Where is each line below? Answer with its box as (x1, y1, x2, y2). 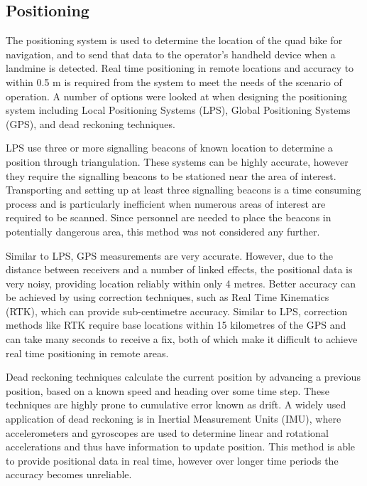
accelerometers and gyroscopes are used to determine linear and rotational (6, 425, 329, 440)
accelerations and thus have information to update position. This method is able (6, 439, 356, 454)
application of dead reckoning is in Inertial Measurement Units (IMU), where (6, 411, 341, 426)
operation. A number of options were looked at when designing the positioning (6, 88, 347, 103)
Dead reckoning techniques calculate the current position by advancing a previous (6, 369, 361, 384)
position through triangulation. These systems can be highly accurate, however (6, 154, 349, 169)
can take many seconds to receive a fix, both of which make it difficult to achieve (6, 332, 358, 347)
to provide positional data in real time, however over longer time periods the (6, 453, 339, 467)
